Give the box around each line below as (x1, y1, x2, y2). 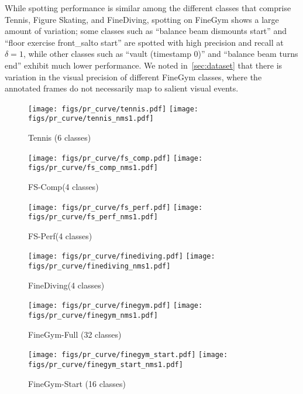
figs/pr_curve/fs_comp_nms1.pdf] (28, 164, 158, 172)
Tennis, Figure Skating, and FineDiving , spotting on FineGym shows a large (5, 13, 279, 25)
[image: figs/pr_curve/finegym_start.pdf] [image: (28, 351, 228, 359)
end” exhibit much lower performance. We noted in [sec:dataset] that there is (5, 59, 283, 71)
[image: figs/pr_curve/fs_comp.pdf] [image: (28, 154, 203, 162)
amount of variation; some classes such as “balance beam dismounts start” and (5, 25, 287, 37)
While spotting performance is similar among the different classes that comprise (5, 2, 291, 13)
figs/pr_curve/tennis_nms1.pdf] (28, 114, 154, 123)
